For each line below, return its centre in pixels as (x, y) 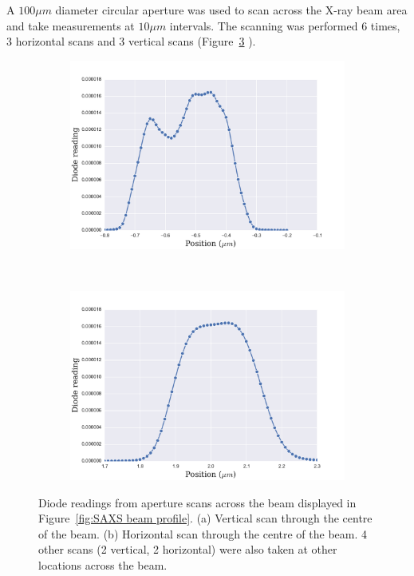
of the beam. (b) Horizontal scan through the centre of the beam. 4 (203, 533)
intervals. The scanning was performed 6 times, (285, 25)
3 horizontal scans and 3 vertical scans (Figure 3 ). (131, 41)
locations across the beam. (103, 564)
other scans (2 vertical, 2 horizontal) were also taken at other (188, 549)
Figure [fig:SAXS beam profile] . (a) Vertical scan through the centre (205, 518)
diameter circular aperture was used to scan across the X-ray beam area (231, 10)
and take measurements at (71, 25)
